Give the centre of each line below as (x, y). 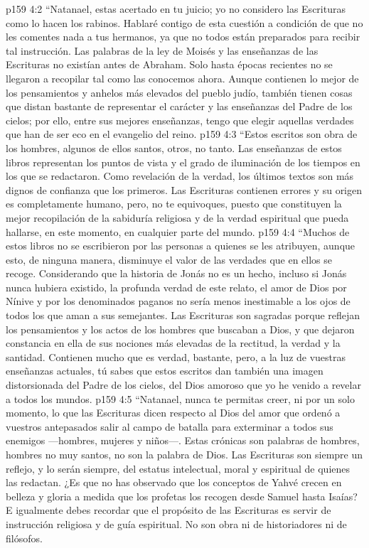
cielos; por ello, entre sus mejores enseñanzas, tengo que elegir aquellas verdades (180, 120)
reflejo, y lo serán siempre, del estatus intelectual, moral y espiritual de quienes (178, 468)
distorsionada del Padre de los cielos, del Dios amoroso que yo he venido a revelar (183, 385)
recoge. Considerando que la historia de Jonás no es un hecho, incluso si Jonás (176, 273)
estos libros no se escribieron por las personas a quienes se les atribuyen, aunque (181, 246)
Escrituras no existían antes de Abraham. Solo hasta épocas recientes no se (169, 64)
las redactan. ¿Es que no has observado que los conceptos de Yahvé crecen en (174, 482)
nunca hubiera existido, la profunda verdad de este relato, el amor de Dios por (176, 287)
